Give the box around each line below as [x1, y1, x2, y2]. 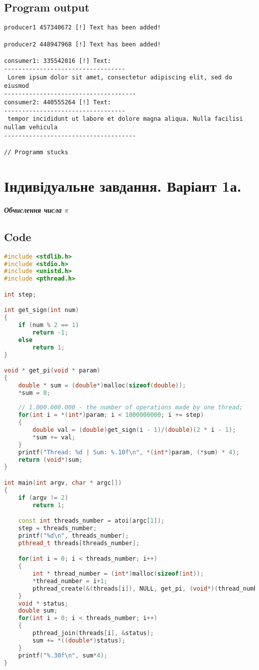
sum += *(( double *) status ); [32, 637, 126, 644]
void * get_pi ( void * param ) [4, 367, 101, 374]
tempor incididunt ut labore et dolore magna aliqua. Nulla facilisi [7, 115, 243, 123]
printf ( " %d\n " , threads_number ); [18, 532, 129, 539]
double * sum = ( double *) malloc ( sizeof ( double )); [18, 381, 186, 389]
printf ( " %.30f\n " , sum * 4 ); [18, 652, 108, 659]
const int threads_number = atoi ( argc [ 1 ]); [18, 517, 165, 525]
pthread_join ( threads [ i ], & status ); [32, 630, 154, 637]
